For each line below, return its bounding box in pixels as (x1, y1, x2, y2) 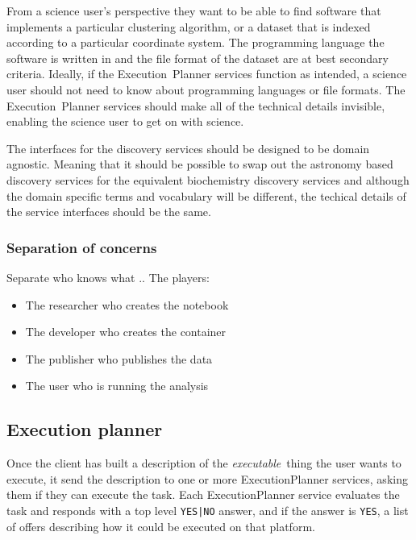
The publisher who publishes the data (25, 350, 213, 367)
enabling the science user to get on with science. (6, 113, 244, 130)
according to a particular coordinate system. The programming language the (6, 34, 385, 51)
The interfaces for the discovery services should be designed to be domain (6, 139, 370, 156)
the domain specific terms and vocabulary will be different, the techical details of (6, 187, 406, 204)
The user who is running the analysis (25, 377, 209, 394)
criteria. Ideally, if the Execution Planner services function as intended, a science (6, 65, 407, 82)
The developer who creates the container (25, 323, 227, 340)
